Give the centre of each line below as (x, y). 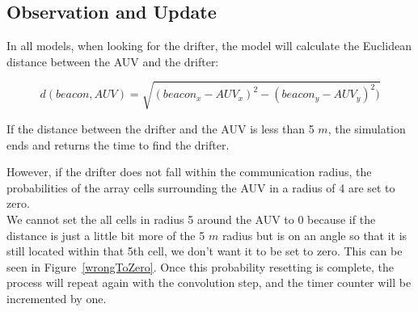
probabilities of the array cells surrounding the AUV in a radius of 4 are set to (201, 187)
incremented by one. (57, 298)
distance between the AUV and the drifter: (113, 61)
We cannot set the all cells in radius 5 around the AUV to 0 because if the (191, 219)
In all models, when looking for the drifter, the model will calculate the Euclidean (209, 46)
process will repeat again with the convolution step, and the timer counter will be (209, 282)
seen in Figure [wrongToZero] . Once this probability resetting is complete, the (201, 266)
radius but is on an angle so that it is (315, 235)
